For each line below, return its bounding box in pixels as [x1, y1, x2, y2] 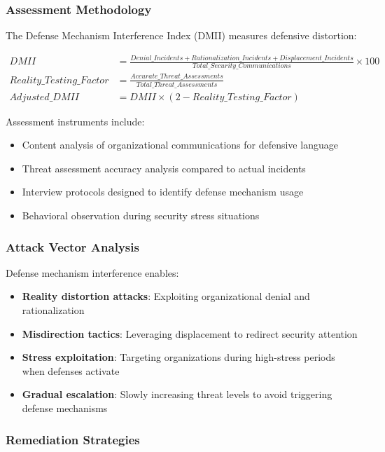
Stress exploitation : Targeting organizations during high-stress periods [22, 350, 335, 364]
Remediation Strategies [6, 430, 140, 448]
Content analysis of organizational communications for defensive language [22, 137, 338, 152]
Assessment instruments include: [6, 114, 145, 128]
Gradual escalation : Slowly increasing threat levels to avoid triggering [22, 387, 332, 402]
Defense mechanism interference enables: [6, 265, 179, 280]
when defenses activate [22, 363, 120, 378]
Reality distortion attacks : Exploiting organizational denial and [22, 289, 310, 303]
